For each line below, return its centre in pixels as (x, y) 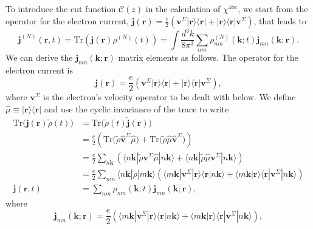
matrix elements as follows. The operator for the (208, 57)
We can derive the (39, 57)
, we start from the (273, 9)
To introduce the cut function (61, 9)
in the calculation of (183, 9)
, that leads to (280, 20)
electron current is (40, 70)
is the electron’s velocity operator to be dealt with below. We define (170, 97)
